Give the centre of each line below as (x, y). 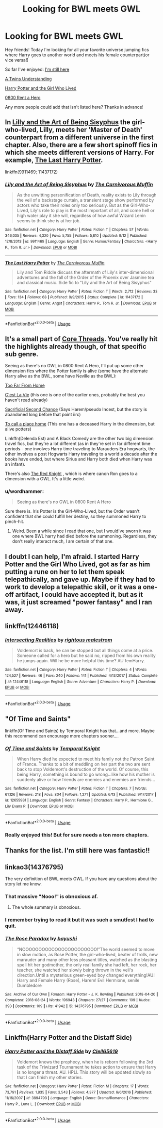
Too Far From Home (25, 385)
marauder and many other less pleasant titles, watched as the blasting (87, 960)
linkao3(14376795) (34, 867)
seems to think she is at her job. (49, 221)
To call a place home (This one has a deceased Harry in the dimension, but (80, 424)
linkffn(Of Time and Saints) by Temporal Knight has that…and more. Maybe (80, 731)
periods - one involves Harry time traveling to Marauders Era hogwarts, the (80, 449)
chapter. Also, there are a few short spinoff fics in (81, 145)
